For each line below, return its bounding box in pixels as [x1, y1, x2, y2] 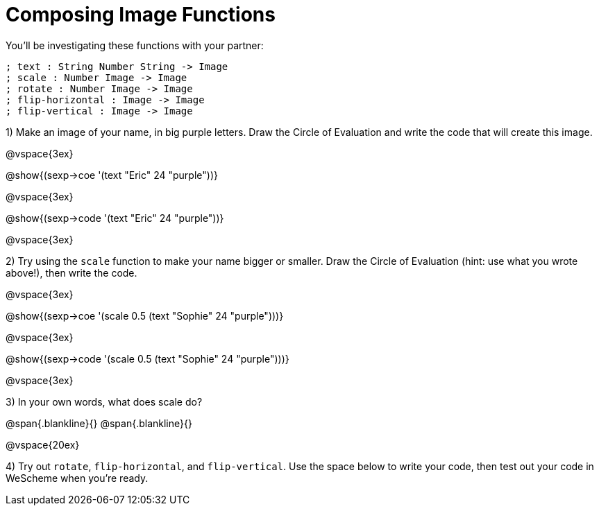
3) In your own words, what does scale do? [6, 395, 203, 408]
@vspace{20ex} [6, 438, 80, 451]
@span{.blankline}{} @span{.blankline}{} [6, 417, 192, 429]
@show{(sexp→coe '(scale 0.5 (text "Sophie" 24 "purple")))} [6, 309, 284, 322]
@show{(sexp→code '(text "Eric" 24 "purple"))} [6, 211, 224, 224]
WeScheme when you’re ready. [6, 471, 149, 484]
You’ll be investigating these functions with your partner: [6, 39, 264, 51]
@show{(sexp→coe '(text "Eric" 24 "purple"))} [6, 168, 218, 181]
